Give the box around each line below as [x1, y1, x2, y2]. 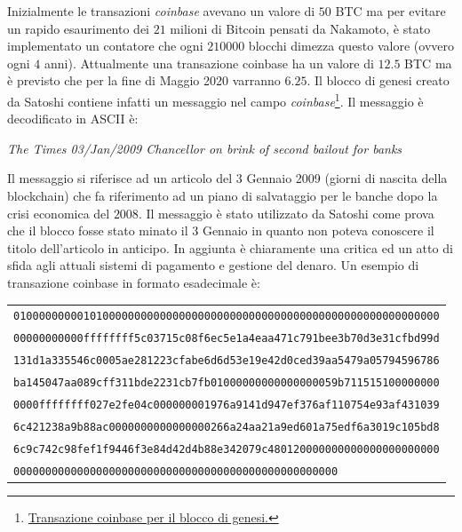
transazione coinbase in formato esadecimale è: [7, 273, 260, 291]
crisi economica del [7, 203, 110, 222]
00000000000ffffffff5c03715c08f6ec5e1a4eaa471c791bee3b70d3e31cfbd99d [13, 332, 440, 345]
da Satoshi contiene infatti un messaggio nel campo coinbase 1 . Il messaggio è [7, 89, 424, 110]
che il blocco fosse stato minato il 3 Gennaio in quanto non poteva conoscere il [7, 221, 434, 240]
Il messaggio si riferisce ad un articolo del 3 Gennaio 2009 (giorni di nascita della [7, 169, 448, 187]
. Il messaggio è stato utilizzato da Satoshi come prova [138, 203, 434, 222]
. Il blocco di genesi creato [307, 71, 450, 90]
